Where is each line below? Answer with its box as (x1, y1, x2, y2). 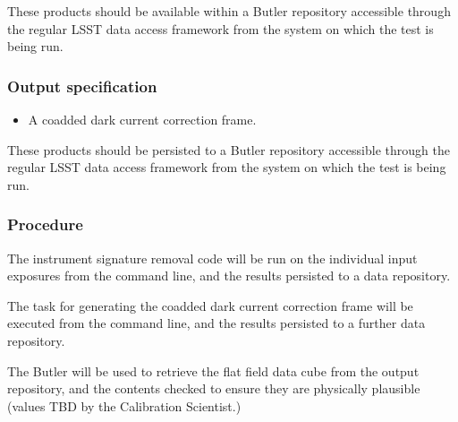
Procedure (7, 213, 83, 236)
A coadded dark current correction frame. (28, 110, 257, 128)
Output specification (7, 74, 157, 97)
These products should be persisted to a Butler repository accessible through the (7, 140, 450, 159)
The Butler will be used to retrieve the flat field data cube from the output (7, 361, 420, 380)
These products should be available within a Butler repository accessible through (7, 2, 451, 20)
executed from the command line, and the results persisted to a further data (7, 314, 426, 332)
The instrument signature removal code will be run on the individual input (7, 248, 418, 267)
